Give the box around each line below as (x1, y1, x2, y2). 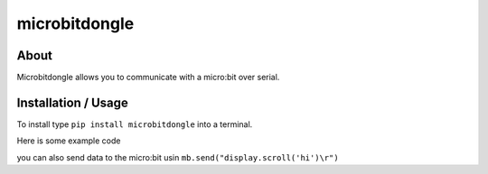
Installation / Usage (16, 95, 128, 110)
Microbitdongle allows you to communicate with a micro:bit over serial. (16, 72, 280, 83)
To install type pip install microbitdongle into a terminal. (16, 118, 253, 130)
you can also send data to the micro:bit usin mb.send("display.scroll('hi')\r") (16, 151, 339, 162)
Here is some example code (16, 135, 121, 146)
